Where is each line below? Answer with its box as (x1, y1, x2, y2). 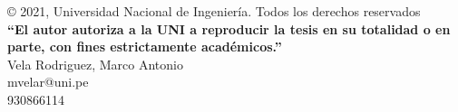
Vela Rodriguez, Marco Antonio (7, 54, 183, 73)
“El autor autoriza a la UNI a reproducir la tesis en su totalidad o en (7, 19, 451, 38)
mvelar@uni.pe (7, 72, 89, 91)
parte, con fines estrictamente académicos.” (7, 37, 282, 56)
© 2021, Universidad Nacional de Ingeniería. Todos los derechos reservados (7, 2, 421, 20)
